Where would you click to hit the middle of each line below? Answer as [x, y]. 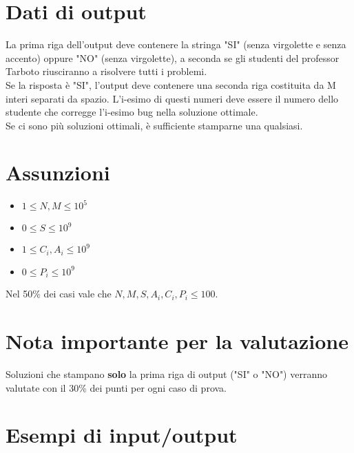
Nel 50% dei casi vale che [59, 294]
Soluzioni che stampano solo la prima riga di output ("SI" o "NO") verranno [166, 374]
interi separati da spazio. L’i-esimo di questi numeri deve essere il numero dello [172, 98]
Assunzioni [58, 172]
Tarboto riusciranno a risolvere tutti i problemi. [106, 71]
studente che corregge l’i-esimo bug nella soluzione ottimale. [132, 112]
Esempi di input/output [122, 435]
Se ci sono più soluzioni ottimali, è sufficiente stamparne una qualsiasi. [154, 125]
